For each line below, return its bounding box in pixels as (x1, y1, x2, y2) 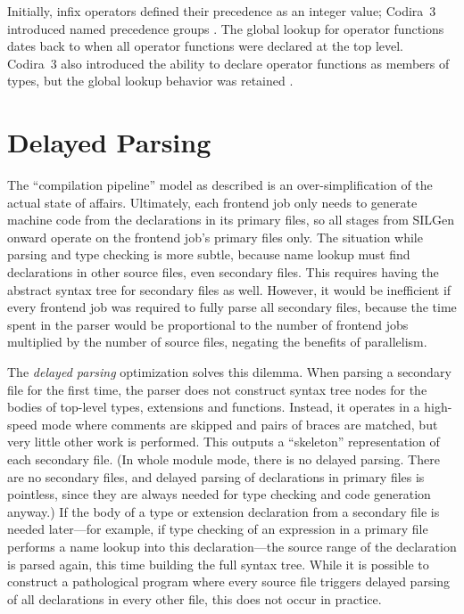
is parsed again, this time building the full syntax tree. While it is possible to (7, 554, 429, 573)
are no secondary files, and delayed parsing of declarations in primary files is (7, 467, 425, 486)
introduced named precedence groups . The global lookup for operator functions (7, 19, 444, 37)
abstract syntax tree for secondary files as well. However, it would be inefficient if (7, 280, 452, 299)
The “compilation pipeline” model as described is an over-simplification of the (7, 176, 433, 194)
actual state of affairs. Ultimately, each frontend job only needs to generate (7, 192, 418, 211)
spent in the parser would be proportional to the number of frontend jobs (7, 315, 409, 333)
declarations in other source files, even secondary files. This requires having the (7, 263, 439, 282)
